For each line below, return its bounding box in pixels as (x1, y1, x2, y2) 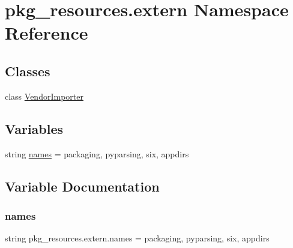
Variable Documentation (5, 177, 160, 195)
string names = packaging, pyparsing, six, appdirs (5, 147, 189, 160)
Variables (5, 119, 64, 138)
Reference (5, 20, 88, 45)
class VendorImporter (5, 89, 83, 102)
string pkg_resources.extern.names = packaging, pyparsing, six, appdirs (5, 232, 270, 244)
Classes (5, 61, 50, 80)
